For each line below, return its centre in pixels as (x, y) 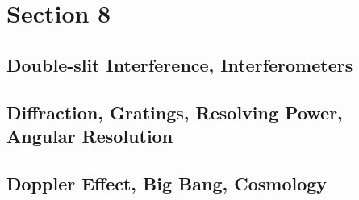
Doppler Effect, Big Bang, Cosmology (167, 183)
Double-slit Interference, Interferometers (180, 64)
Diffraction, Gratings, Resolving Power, (175, 112)
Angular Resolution (90, 135)
